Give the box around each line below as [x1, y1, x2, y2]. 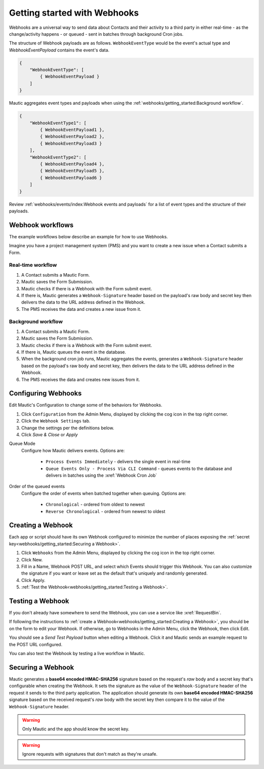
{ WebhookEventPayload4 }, [40, 161, 105, 166]
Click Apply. [21, 577, 46, 583]
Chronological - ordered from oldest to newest [45, 502, 145, 508]
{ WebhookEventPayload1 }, [40, 127, 105, 133]
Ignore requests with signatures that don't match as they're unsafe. [22, 751, 157, 757]
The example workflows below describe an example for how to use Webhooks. [9, 233, 168, 239]
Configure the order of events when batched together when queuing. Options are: [21, 490, 186, 496]
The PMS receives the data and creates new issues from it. [21, 376, 140, 382]
